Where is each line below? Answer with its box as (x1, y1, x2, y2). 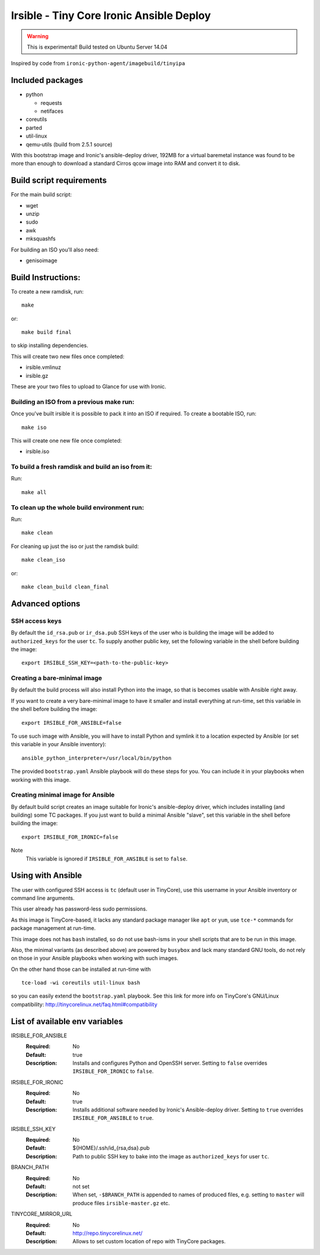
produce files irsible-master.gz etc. (72, 1199, 170, 1206)
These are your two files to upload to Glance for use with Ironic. (11, 383, 167, 390)
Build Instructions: (11, 272, 81, 282)
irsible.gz (25, 372, 49, 379)
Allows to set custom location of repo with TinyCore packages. (72, 1238, 226, 1245)
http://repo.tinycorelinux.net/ (72, 1229, 143, 1237)
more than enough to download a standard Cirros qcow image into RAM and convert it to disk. (11, 160, 241, 167)
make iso (21, 424, 47, 431)
